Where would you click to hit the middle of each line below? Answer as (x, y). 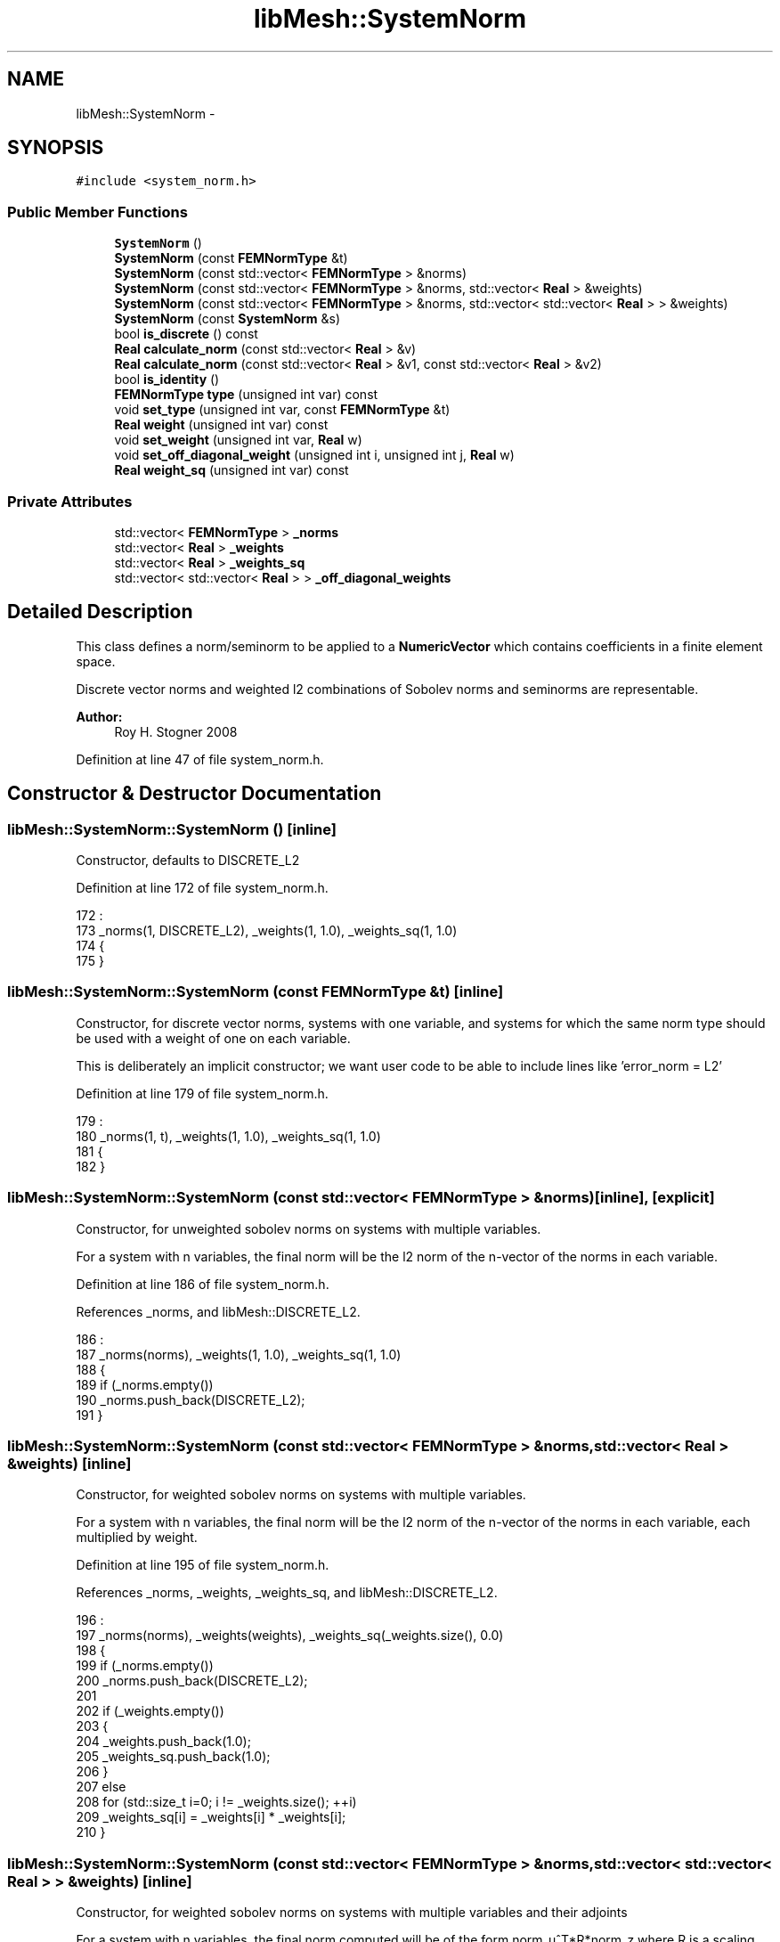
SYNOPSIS (56, 148)
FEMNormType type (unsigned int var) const (246, 395)
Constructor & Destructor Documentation (195, 794)
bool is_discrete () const (186, 334)
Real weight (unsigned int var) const (221, 425)
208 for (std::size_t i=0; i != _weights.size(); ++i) (216, 1802)
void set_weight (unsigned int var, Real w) (238, 440)
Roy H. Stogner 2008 (176, 731)
